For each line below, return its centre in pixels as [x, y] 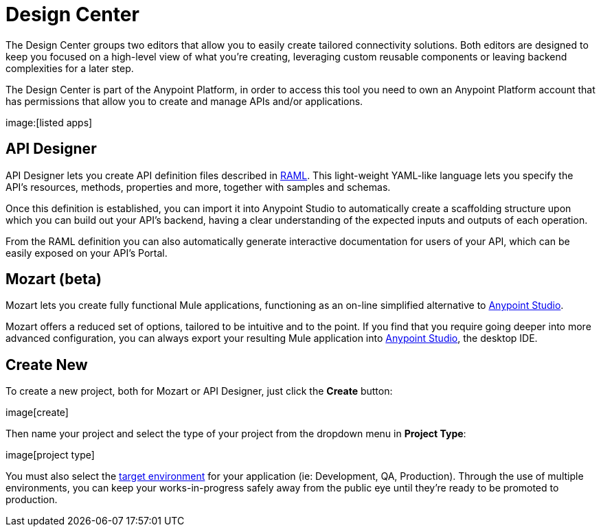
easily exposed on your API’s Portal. [87, 253]
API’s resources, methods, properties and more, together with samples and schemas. [198, 187]
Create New [47, 365]
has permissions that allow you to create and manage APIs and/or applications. [184, 101]
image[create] [37, 413]
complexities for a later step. [70, 68]
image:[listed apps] [49, 122]
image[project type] [50, 455]
